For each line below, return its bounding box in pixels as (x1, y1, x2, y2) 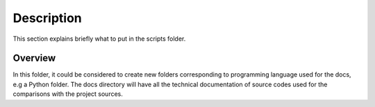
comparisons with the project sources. (12, 90, 123, 98)
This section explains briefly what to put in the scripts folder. (12, 35, 186, 43)
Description (12, 10, 83, 26)
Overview (12, 52, 56, 64)
